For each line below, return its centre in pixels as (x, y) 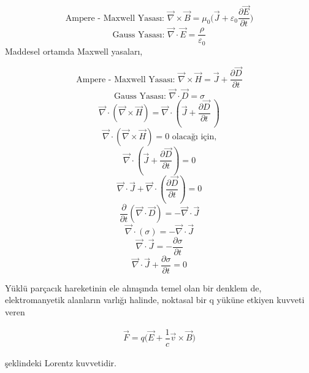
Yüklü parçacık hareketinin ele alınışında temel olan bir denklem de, (133, 287)
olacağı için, (194, 137)
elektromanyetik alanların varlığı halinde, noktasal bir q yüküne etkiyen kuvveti (155, 300)
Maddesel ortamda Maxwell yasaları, (74, 51)
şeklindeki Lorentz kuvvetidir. (61, 362)
